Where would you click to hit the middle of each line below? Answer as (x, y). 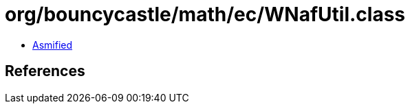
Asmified (53, 45)
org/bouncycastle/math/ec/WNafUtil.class (205, 14)
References (45, 71)
